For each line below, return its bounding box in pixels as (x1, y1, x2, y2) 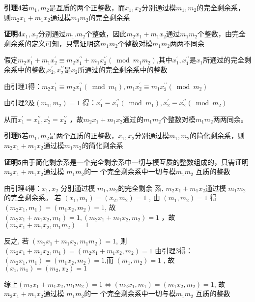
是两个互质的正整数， (49, 130, 118, 141)
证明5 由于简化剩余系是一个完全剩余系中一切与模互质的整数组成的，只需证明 (4, 156, 249, 167)
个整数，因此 (85, 29, 127, 39)
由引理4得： (4, 182, 42, 193)
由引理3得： (155, 245, 193, 255)
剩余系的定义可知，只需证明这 (4, 38, 100, 48)
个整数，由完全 (198, 29, 246, 39)
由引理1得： (4, 81, 42, 91)
